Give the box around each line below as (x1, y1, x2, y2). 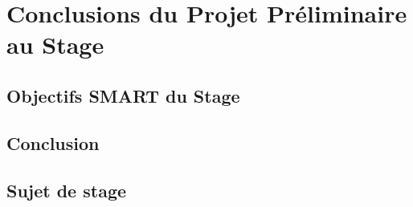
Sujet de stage (6, 177, 127, 202)
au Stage (6, 28, 104, 61)
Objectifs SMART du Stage (6, 83, 240, 108)
